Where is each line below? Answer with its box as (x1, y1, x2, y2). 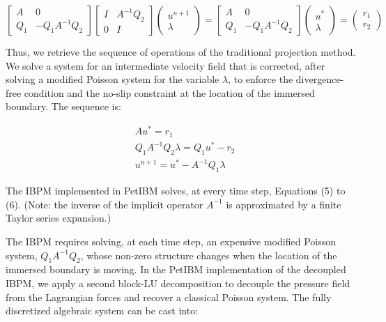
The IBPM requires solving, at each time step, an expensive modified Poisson (6, 233, 336, 248)
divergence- (295, 72, 344, 86)
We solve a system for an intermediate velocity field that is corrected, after (6, 58, 325, 72)
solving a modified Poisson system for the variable (6, 72, 219, 86)
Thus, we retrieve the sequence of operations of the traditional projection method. (6, 45, 356, 59)
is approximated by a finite (226, 197, 341, 211)
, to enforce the (228, 72, 293, 86)
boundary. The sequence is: (6, 99, 121, 114)
